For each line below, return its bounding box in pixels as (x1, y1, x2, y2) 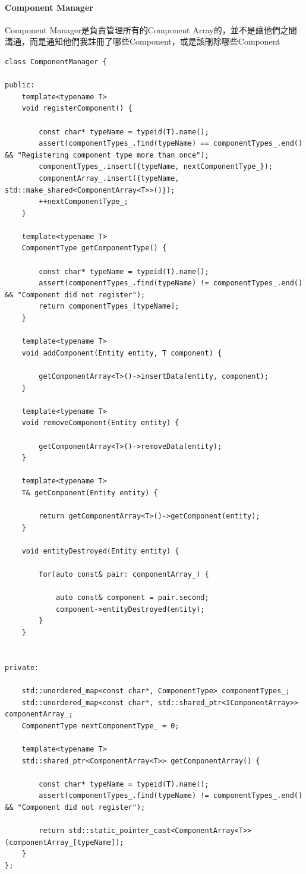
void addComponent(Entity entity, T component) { (21, 348, 222, 357)
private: (5, 663, 39, 672)
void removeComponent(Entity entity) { (21, 419, 179, 427)
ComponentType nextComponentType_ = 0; (21, 721, 179, 730)
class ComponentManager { (5, 57, 107, 66)
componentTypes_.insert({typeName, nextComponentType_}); (39, 162, 273, 171)
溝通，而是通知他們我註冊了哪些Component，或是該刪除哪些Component (5, 35, 280, 48)
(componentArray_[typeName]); (5, 838, 124, 847)
